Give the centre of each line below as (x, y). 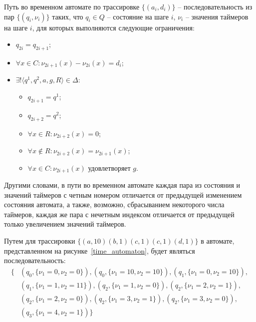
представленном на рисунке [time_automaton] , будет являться (100, 250)
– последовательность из (215, 6)
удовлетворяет (109, 167)
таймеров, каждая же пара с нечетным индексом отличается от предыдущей (119, 214)
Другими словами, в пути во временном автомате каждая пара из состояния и (122, 184)
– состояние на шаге (138, 16)
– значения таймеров (217, 16)
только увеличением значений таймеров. (65, 224)
